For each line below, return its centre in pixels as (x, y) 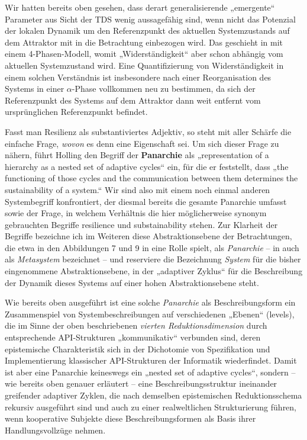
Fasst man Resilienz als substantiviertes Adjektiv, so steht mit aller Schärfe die (148, 131)
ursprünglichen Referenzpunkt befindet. (76, 112)
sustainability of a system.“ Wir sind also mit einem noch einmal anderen (138, 189)
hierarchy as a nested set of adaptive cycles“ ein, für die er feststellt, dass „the (147, 166)
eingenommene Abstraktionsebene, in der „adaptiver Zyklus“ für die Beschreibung (154, 271)
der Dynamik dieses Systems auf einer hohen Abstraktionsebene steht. (132, 282)
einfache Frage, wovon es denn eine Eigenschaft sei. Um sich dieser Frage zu (142, 143)
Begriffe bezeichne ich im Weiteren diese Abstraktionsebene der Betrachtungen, (148, 236)
